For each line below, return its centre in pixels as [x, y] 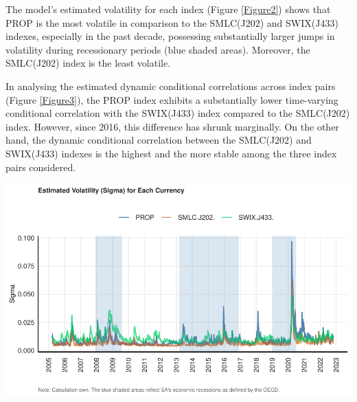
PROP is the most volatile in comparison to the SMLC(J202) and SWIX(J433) [172, 22]
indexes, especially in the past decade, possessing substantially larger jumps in [170, 36]
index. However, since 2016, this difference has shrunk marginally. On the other [172, 126]
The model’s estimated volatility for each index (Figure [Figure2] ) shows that [168, 9]
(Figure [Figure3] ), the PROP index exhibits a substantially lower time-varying [172, 99]
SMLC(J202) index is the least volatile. [88, 63]
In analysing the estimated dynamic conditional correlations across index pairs [171, 86]
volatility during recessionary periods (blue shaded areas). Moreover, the [158, 49]
